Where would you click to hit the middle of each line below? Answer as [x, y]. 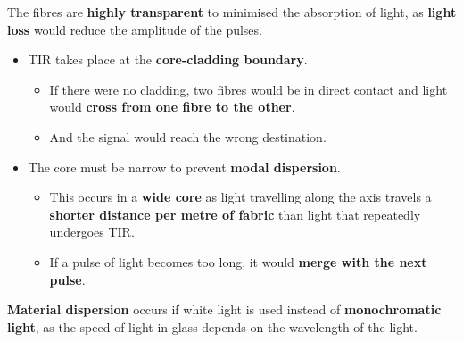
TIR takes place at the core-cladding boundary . [168, 59]
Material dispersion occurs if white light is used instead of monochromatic [224, 309]
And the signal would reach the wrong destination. [188, 136]
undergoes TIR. [92, 232]
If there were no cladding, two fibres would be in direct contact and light [248, 89]
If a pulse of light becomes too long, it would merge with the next [238, 261]
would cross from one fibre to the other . [172, 107]
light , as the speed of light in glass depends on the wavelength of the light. [212, 326]
